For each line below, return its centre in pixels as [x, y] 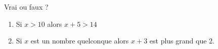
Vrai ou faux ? [26, 7]
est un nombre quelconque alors [80, 41]
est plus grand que [178, 41]
